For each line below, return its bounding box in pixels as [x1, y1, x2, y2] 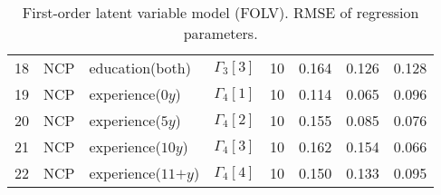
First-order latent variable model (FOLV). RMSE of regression [22, 2, 419, 23]
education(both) [89, 57, 191, 78]
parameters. [183, 23, 258, 44]
